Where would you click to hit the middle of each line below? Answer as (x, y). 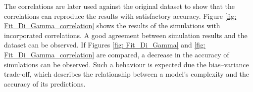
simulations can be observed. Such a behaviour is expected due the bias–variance (126, 64)
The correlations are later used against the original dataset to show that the (120, 6)
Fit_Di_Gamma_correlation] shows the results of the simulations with (112, 25)
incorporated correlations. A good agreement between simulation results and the (126, 35)
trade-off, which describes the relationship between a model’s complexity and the (127, 74)
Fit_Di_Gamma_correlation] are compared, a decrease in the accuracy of (117, 54)
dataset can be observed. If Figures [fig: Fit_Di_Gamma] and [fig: (105, 45)
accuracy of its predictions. (45, 83)
